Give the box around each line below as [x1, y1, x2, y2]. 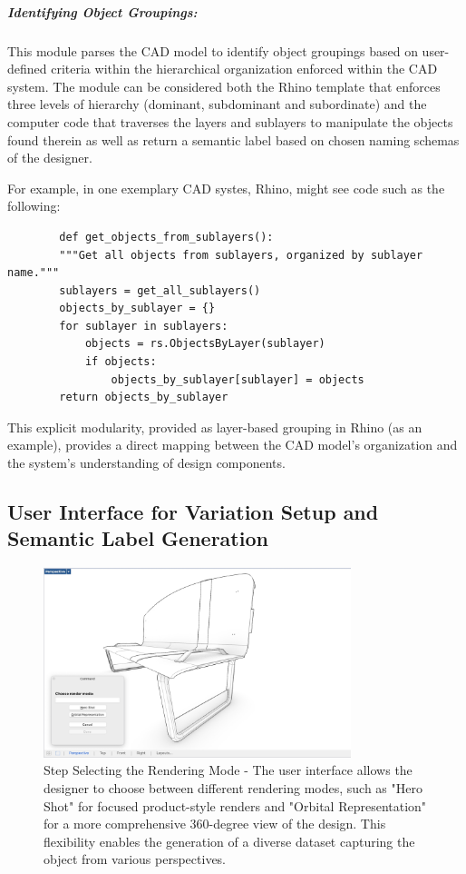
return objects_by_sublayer [59, 391, 228, 404]
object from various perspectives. [44, 849, 227, 869]
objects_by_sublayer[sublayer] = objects [111, 372, 364, 386]
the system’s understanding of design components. [7, 453, 286, 472]
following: [7, 196, 61, 215]
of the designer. [7, 148, 92, 167]
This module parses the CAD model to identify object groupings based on [7, 41, 418, 60]
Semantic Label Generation [7, 524, 268, 552]
